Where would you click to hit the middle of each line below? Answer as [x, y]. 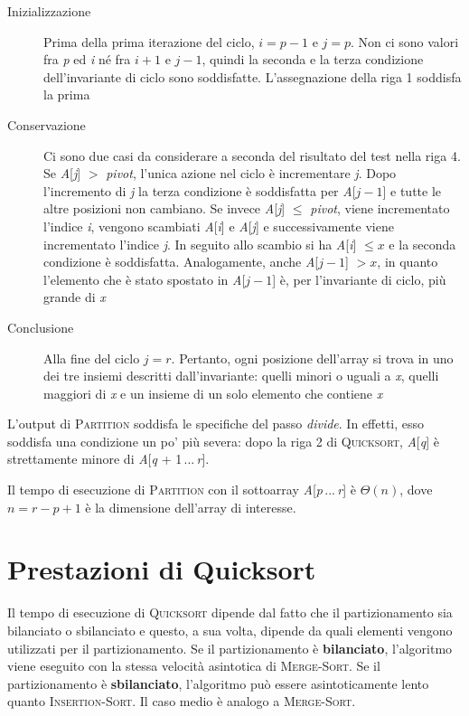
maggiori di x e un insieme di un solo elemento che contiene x [213, 393]
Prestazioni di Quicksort [162, 569]
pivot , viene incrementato [380, 208]
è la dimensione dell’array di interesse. [191, 507]
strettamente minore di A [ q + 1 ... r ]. [108, 459]
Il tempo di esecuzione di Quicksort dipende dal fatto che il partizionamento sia [230, 612]
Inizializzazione [49, 11]
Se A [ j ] [62, 173]
